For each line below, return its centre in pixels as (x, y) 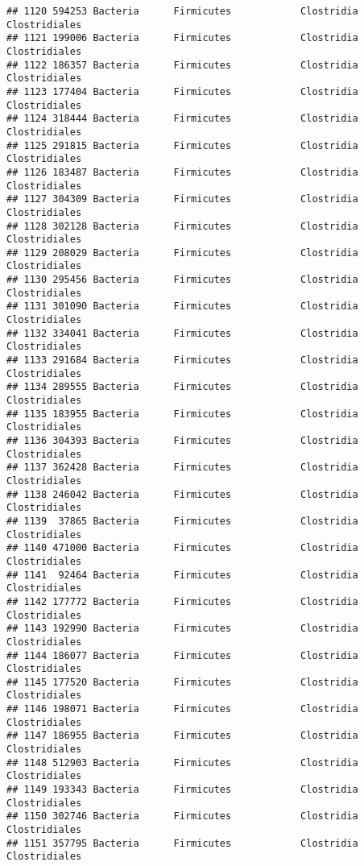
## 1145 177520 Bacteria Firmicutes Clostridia (182, 682)
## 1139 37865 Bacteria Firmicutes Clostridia (182, 521)
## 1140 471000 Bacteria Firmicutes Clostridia (182, 548)
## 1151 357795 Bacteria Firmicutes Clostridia (182, 843)
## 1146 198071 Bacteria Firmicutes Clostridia (182, 709)
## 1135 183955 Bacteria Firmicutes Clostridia (182, 414)
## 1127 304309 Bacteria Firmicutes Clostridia (182, 199)
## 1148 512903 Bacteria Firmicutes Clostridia (182, 762)
